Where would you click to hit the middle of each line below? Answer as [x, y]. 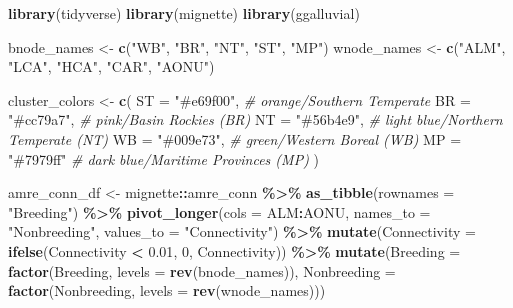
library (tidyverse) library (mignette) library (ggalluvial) [184, 13]
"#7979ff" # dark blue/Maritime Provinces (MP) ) [163, 158]
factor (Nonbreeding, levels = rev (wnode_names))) [167, 290]
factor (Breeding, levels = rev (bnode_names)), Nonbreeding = [202, 270]
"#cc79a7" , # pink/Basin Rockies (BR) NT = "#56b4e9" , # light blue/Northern [255, 119]
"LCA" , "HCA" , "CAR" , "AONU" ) [111, 66]
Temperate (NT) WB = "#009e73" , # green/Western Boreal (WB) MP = [235, 138]
